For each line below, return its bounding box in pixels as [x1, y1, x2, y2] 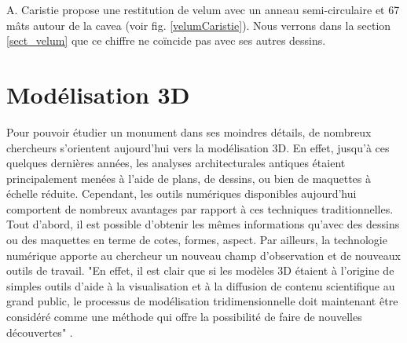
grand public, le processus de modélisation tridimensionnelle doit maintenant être [6, 293, 398, 309]
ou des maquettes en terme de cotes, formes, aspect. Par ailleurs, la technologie [6, 232, 387, 248]
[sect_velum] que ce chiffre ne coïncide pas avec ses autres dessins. [6, 32, 326, 49]
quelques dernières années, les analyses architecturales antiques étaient [6, 155, 346, 171]
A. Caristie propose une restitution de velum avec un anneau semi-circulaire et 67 [6, 2, 400, 17]
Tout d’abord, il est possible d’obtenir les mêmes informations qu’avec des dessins [6, 216, 400, 232]
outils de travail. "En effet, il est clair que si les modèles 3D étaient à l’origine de [6, 262, 394, 279]
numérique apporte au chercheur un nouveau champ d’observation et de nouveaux [6, 246, 401, 263]
